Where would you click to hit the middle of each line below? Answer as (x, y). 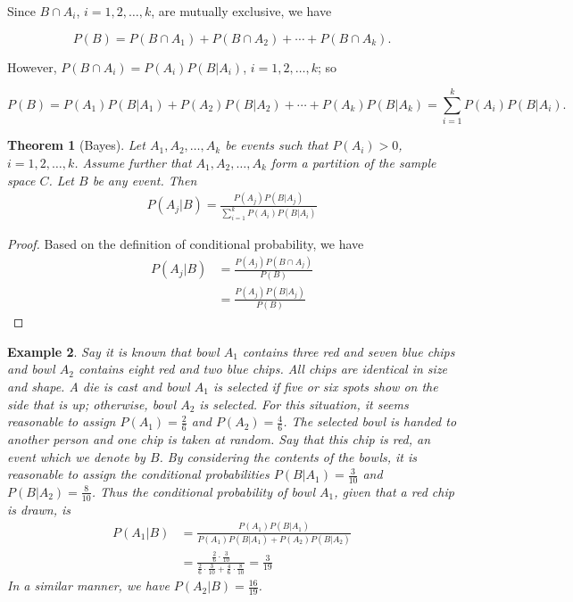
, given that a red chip (394, 491)
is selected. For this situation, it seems (304, 404)
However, (32, 66)
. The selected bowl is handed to (370, 421)
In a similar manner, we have (88, 586)
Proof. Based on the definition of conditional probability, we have (186, 244)
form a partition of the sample (353, 162)
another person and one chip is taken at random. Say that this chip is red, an (219, 438)
